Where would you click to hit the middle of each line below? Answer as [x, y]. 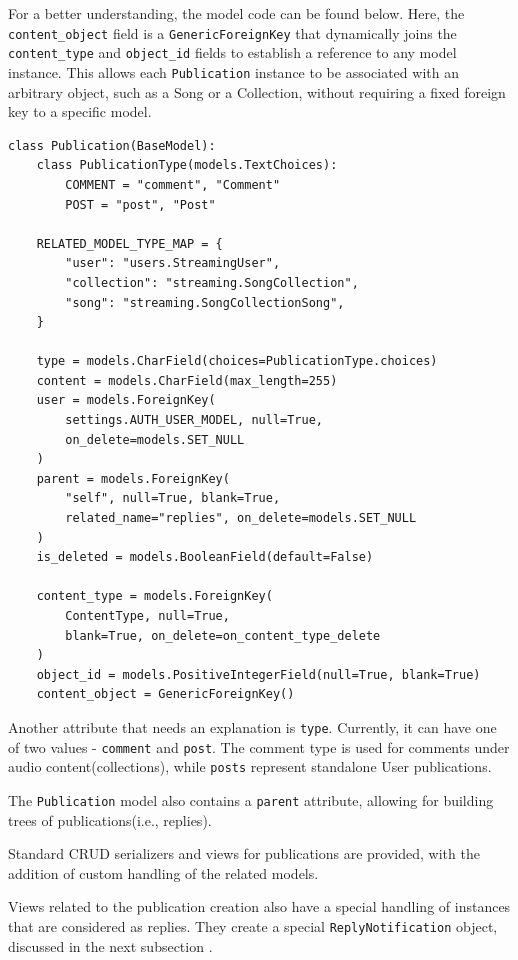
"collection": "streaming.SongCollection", [212, 282]
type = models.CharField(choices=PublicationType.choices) [237, 361]
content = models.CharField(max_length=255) [187, 380]
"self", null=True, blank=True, [173, 498]
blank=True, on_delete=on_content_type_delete [223, 635]
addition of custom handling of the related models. [163, 872]
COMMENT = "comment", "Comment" [173, 184]
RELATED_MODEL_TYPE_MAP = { [129, 243]
